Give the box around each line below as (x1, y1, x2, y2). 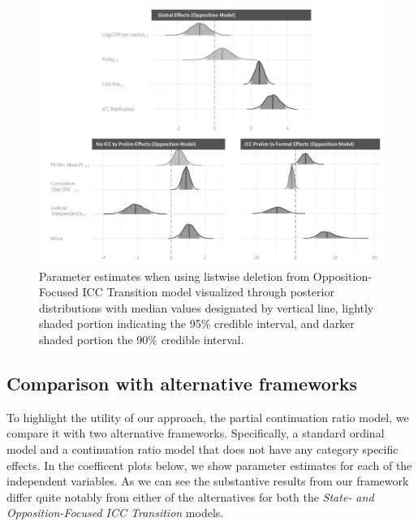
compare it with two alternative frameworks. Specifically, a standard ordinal (6, 425, 385, 442)
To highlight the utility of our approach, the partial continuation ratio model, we (6, 408, 409, 425)
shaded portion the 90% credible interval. (39, 330, 244, 347)
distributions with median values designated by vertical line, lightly (39, 299, 374, 316)
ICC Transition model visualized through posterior (82, 283, 334, 300)
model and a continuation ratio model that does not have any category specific (6, 440, 399, 457)
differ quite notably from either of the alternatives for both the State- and (6, 488, 374, 505)
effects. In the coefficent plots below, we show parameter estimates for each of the (6, 456, 412, 473)
